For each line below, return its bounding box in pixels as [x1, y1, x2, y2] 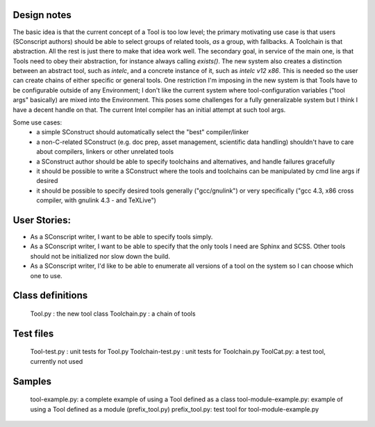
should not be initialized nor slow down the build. [30, 252, 170, 260]
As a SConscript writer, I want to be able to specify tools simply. [30, 233, 213, 241]
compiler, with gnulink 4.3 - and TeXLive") [36, 196, 156, 204]
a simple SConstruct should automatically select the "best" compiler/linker [36, 128, 249, 136]
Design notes [12, 9, 72, 21]
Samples [12, 376, 52, 387]
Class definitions [12, 289, 88, 302]
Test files [12, 328, 54, 339]
